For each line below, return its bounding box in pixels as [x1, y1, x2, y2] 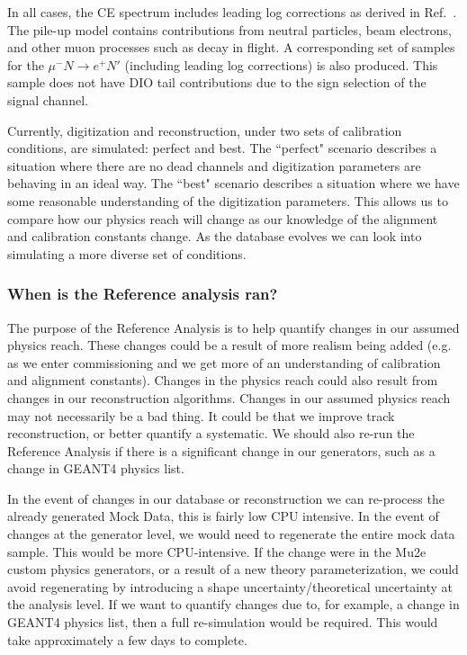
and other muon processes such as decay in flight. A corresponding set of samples [7, 38, 455, 57]
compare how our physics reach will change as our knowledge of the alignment [7, 209, 438, 228]
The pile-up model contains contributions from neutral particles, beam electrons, [7, 20, 453, 39]
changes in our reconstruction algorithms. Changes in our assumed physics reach [7, 388, 451, 407]
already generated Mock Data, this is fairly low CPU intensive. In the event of [7, 507, 439, 525]
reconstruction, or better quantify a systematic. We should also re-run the [7, 424, 415, 443]
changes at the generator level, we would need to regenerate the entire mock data [7, 525, 455, 543]
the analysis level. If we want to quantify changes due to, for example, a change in [7, 595, 460, 614]
